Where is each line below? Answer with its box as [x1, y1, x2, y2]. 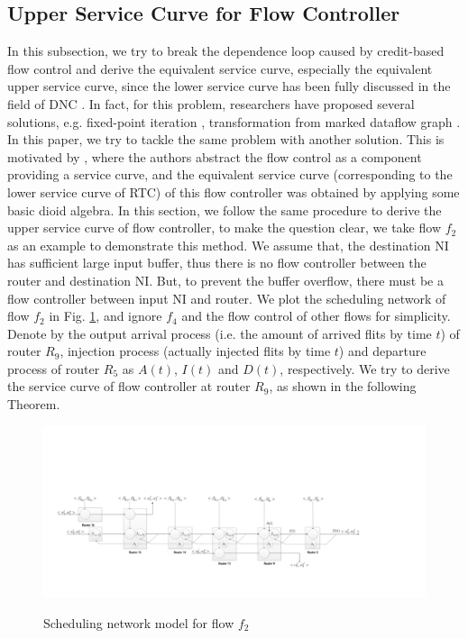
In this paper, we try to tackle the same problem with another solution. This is [7, 130, 445, 149]
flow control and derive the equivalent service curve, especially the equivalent [7, 59, 433, 77]
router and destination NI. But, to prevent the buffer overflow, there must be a [7, 270, 444, 289]
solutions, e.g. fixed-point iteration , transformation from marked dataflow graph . [7, 112, 461, 131]
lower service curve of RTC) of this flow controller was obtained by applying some [7, 182, 460, 201]
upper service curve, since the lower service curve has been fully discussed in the [7, 77, 451, 96]
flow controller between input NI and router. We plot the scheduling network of [7, 288, 446, 307]
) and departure [338, 342, 427, 360]
